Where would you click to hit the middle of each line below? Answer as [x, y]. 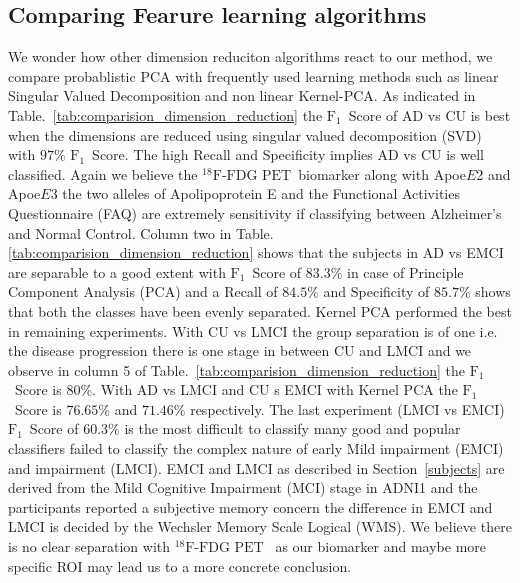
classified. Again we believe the [103, 173]
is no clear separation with [89, 546]
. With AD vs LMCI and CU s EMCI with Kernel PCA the [275, 389]
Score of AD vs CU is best [429, 114]
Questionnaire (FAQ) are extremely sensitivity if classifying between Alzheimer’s [255, 212]
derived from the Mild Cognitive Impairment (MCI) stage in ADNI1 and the [243, 487]
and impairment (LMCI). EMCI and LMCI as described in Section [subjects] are [256, 467]
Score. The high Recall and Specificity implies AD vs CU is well [288, 154]
